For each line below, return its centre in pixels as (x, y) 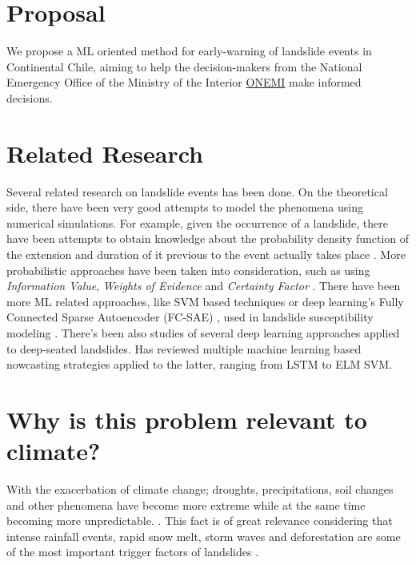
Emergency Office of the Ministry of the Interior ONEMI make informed (184, 82)
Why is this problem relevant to (187, 419)
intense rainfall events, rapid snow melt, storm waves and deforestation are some (204, 536)
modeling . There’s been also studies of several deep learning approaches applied (203, 332)
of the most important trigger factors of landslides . (133, 552)
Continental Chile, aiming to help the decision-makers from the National (184, 66)
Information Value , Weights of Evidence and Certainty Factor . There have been (204, 286)
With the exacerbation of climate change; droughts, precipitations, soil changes (200, 489)
